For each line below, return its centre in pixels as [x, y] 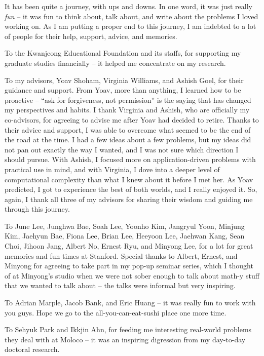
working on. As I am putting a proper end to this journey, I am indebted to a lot [130, 26]
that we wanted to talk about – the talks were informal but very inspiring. [120, 285]
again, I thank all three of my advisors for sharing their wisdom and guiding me [129, 199]
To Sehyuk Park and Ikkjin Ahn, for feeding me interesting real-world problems [128, 329]
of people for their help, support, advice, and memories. [91, 36]
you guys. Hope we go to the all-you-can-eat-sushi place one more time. [116, 312]
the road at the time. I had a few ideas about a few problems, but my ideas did [128, 140]
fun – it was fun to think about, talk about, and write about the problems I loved [131, 16]
